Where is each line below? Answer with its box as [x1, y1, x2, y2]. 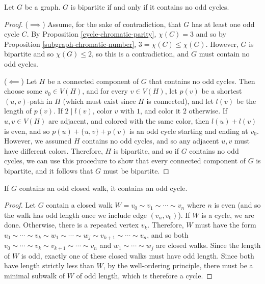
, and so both [147, 229, 189, 240]
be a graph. [24, 2, 61, 12]
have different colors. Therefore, [4, 145, 103, 156]
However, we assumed [4, 135, 72, 146]
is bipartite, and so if [113, 145, 179, 156]
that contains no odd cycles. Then [149, 75, 255, 86]
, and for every [82, 86, 128, 96]
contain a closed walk [46, 200, 113, 210]
